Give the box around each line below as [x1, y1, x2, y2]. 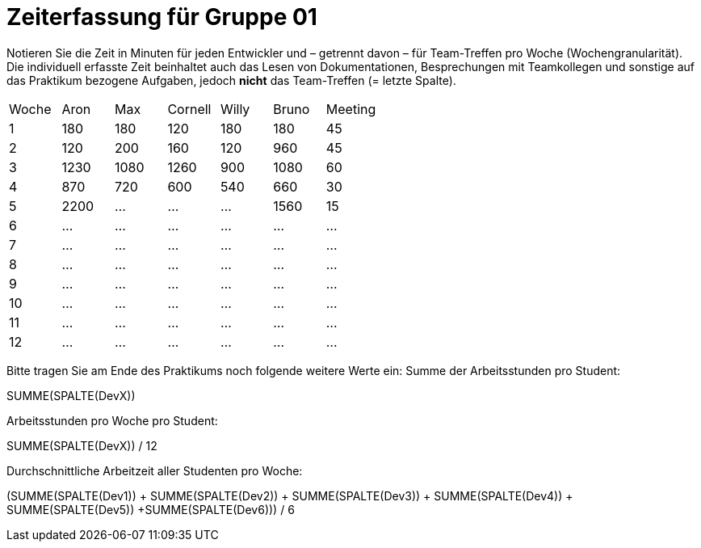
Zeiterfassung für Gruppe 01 [6, 3, 317, 31]
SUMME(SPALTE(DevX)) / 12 [6, 438, 157, 453]
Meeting [325, 100, 376, 117]
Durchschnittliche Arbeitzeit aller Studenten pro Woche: [6, 463, 303, 478]
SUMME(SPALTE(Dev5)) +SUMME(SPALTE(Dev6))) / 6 [6, 502, 295, 516]
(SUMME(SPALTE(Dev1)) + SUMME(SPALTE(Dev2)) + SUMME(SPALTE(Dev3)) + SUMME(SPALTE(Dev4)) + [6, 488, 573, 503]
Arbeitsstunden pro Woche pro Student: [6, 413, 218, 428]
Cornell [167, 100, 212, 117]
